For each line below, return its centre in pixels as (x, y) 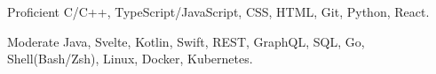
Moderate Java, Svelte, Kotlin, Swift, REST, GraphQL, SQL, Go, (186, 41)
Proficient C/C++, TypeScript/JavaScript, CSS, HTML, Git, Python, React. (218, 11)
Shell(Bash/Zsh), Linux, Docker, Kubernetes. (130, 59)
